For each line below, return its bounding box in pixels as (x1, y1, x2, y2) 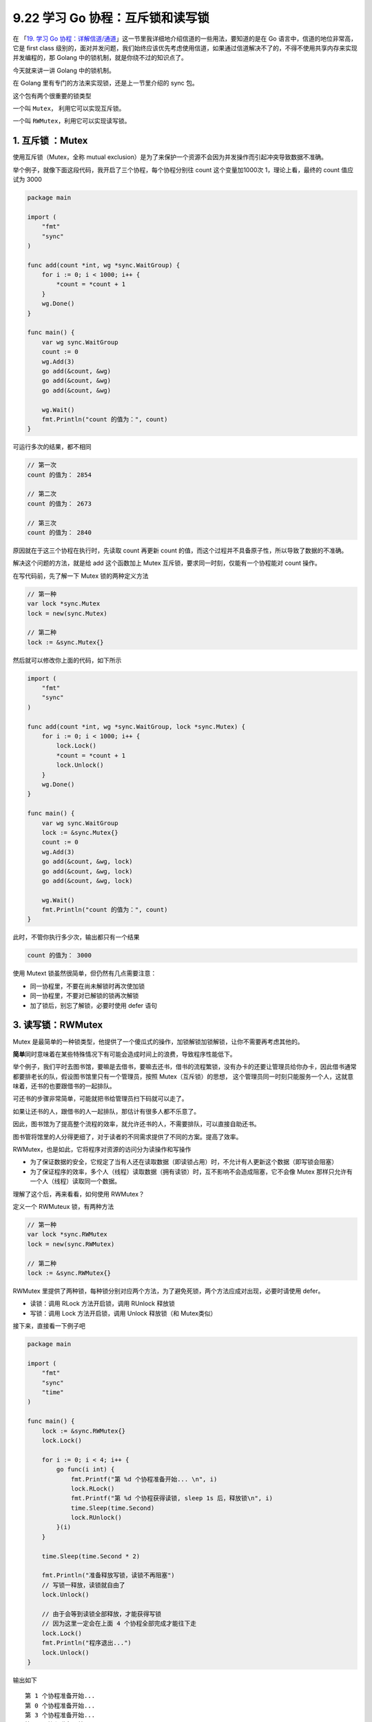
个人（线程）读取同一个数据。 (35, 1177, 121, 1185)
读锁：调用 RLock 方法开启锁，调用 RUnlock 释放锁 (30, 1299, 175, 1308)
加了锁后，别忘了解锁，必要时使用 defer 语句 (30, 1001, 158, 1009)
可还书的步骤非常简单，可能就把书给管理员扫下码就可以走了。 (12, 1095, 188, 1103)
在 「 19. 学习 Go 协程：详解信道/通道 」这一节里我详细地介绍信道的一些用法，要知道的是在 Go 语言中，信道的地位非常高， (12, 34, 358, 43)
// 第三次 (27, 519, 56, 527)
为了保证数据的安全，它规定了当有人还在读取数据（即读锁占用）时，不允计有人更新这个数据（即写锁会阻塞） (30, 1158, 338, 1166)
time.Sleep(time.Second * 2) (41, 1552, 141, 1560)
